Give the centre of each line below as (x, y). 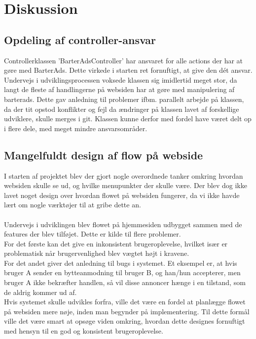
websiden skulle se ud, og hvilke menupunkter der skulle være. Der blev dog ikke (126, 185)
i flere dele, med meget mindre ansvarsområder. (76, 128)
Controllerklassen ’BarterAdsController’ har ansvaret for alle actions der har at (124, 60)
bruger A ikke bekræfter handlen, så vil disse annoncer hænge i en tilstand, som (125, 282)
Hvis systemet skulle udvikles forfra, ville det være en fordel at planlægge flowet (125, 302)
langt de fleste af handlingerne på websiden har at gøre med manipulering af (119, 89)
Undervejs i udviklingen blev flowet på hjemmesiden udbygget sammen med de (123, 224)
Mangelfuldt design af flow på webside (104, 155)
